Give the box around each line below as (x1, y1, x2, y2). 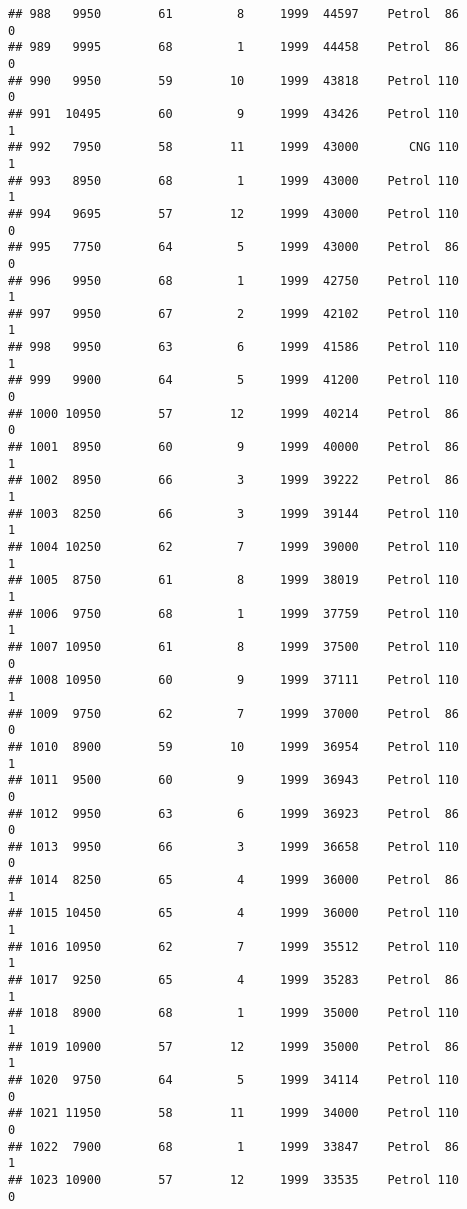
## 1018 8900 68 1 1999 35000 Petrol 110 (8, 1006, 460, 1021)
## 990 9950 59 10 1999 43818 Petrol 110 (8, 73, 460, 88)
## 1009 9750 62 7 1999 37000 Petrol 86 (8, 706, 460, 721)
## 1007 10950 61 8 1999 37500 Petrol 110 (8, 639, 460, 654)
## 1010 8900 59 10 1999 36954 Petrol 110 (8, 739, 460, 754)
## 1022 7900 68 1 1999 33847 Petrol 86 (8, 1139, 460, 1154)
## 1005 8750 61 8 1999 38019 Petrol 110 (8, 573, 460, 588)
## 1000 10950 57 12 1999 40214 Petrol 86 (8, 406, 460, 421)
